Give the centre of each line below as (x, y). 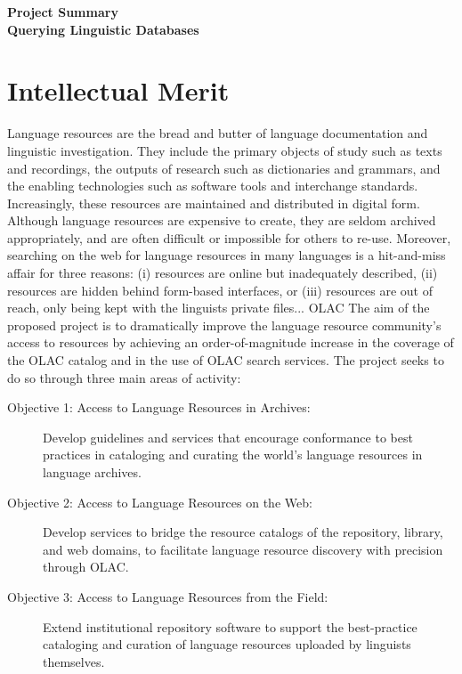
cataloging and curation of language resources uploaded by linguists (227, 644)
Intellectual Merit (118, 90)
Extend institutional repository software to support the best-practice (230, 626)
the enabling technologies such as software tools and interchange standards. (213, 186)
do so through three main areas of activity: (124, 377)
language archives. (92, 472)
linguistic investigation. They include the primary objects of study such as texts (225, 150)
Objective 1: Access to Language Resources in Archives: (159, 407)
